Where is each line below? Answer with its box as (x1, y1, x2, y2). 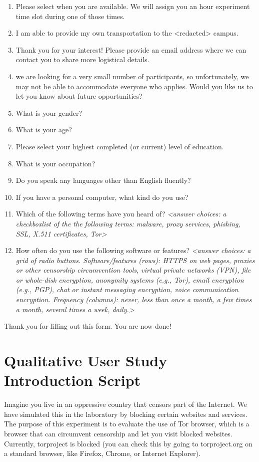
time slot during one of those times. (15, 11, 125, 21)
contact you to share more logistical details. (15, 54, 149, 65)
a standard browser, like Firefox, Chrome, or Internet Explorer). (4, 448, 200, 458)
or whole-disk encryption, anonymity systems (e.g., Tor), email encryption (15, 274, 244, 285)
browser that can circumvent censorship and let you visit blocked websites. (4, 428, 232, 438)
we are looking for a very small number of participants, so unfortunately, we (15, 71, 249, 81)
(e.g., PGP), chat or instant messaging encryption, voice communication (15, 284, 238, 295)
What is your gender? (15, 107, 82, 118)
